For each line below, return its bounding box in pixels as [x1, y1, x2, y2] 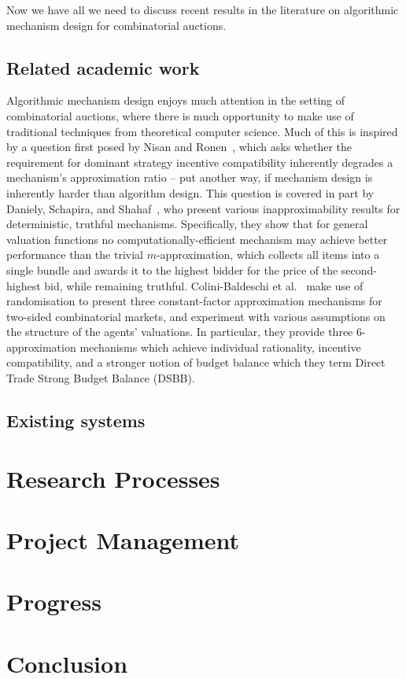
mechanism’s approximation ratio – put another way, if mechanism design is [6, 169, 373, 186]
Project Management [6, 524, 240, 556]
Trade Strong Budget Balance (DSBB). [6, 370, 195, 386]
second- [341, 261, 378, 278]
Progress [6, 585, 101, 618]
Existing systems [6, 408, 146, 433]
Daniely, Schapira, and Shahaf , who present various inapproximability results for [6, 200, 400, 216]
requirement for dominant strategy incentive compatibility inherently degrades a [6, 153, 393, 170]
